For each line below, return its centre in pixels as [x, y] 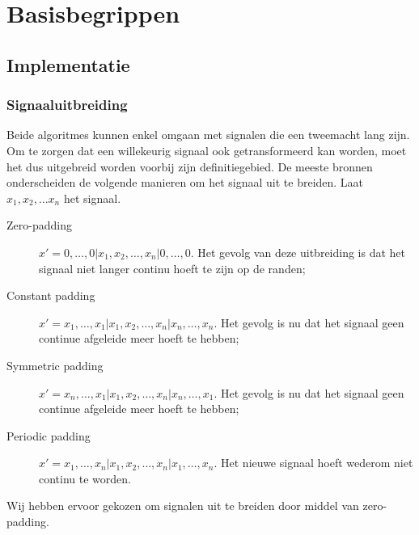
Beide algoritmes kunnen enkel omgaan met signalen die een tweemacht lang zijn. [208, 135]
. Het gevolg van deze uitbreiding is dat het [298, 252]
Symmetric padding [55, 365]
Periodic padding [49, 435]
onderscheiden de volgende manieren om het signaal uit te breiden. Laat [185, 182]
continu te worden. [85, 478]
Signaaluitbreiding [67, 105]
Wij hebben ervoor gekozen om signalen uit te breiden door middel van [183, 506]
